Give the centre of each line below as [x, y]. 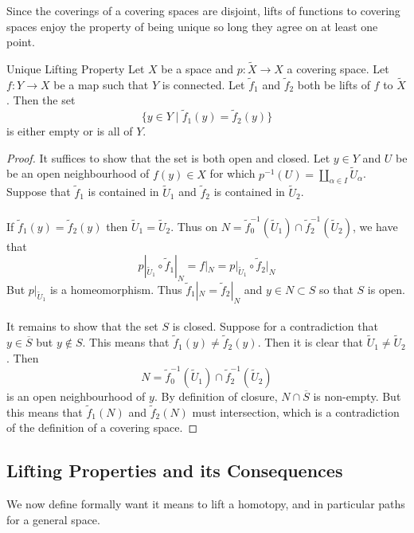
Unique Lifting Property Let [76, 69]
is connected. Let [203, 84]
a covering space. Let [338, 69]
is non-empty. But [357, 396]
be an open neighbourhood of [78, 173]
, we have [375, 226]
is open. [386, 289]
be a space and [197, 69]
